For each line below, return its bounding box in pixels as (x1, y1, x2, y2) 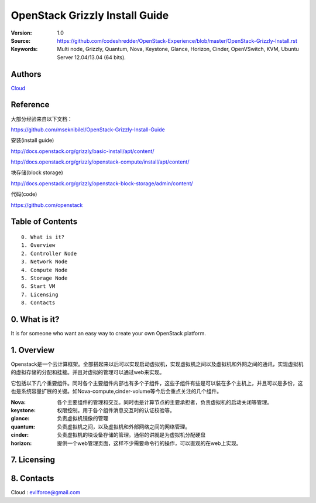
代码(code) (11, 191, 37, 198)
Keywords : (11, 46, 38, 53)
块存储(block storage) (11, 169, 64, 176)
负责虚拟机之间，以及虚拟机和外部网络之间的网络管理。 (57, 423, 190, 430)
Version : (11, 29, 32, 36)
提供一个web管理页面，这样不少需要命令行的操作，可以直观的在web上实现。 (57, 440, 242, 447)
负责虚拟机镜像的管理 (57, 415, 108, 422)
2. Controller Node (21, 250, 77, 257)
